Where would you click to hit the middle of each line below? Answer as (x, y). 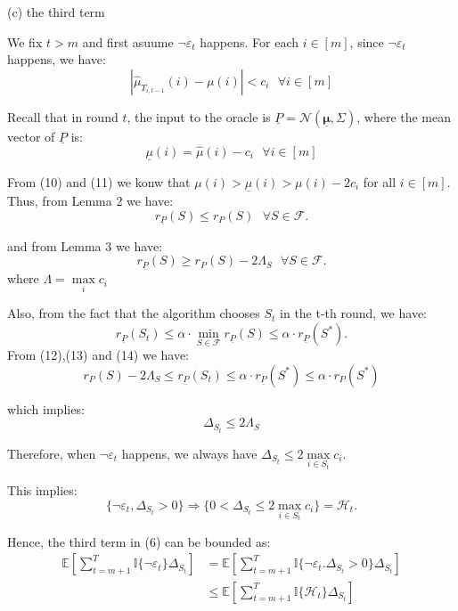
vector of (31, 136)
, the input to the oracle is (199, 116)
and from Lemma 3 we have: (85, 245)
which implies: (46, 408)
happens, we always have (189, 453)
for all (380, 181)
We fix (25, 41)
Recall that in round (63, 116)
